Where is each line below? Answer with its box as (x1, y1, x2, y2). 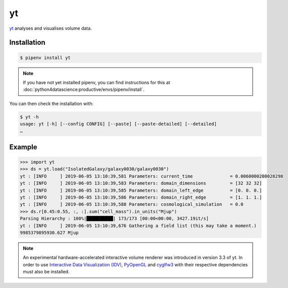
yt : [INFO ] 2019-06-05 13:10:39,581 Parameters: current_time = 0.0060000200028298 (20, 173, 283, 179)
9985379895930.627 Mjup (20, 229, 79, 236)
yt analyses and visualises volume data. (9, 25, 92, 31)
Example (9, 143, 37, 151)
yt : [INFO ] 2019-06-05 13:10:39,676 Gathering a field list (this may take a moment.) (20, 222, 257, 228)
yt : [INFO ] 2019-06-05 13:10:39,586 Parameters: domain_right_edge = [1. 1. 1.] (20, 195, 262, 200)
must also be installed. (23, 269, 70, 275)
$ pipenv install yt (20, 54, 71, 61)
